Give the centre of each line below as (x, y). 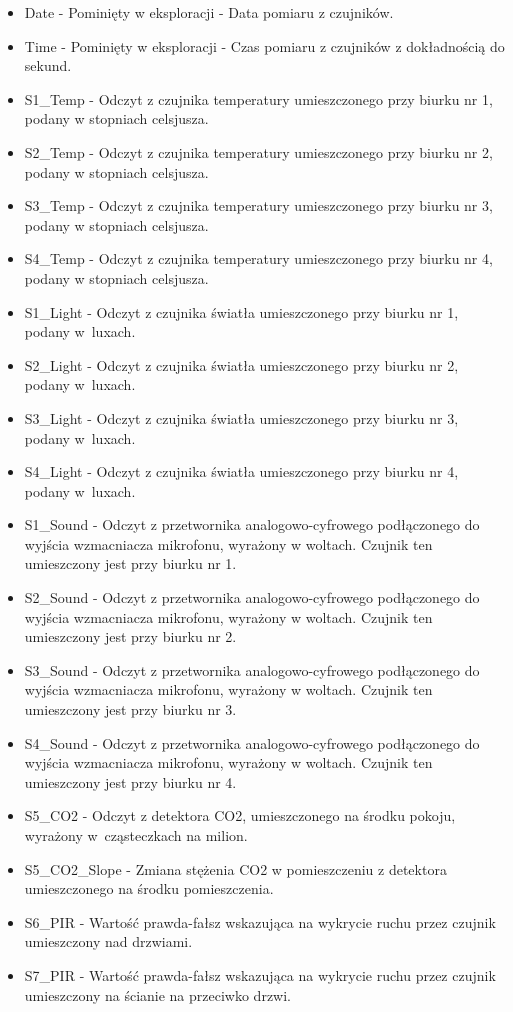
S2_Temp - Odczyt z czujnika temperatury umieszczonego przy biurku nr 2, (258, 151)
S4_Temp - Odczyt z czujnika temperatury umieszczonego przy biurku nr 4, (258, 258)
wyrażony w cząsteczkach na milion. (136, 835)
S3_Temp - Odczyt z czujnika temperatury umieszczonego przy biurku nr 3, (258, 205)
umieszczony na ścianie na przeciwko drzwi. (157, 994)
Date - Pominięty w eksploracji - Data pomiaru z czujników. (209, 12)
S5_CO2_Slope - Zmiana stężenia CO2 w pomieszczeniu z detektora (235, 868)
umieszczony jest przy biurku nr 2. (130, 636)
